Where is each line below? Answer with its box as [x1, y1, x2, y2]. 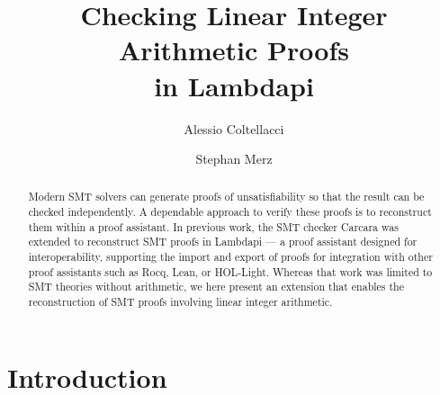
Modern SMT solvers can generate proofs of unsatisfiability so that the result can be [28, 189, 425, 204]
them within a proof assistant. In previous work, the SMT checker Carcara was [28, 219, 399, 234]
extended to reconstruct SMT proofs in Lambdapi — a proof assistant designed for [28, 234, 418, 249]
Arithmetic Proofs [119, 31, 349, 68]
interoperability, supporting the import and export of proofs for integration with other [28, 249, 433, 265]
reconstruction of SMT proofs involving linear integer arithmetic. [28, 294, 333, 310]
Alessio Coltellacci [184, 119, 284, 138]
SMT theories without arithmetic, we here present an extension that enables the [28, 279, 405, 294]
